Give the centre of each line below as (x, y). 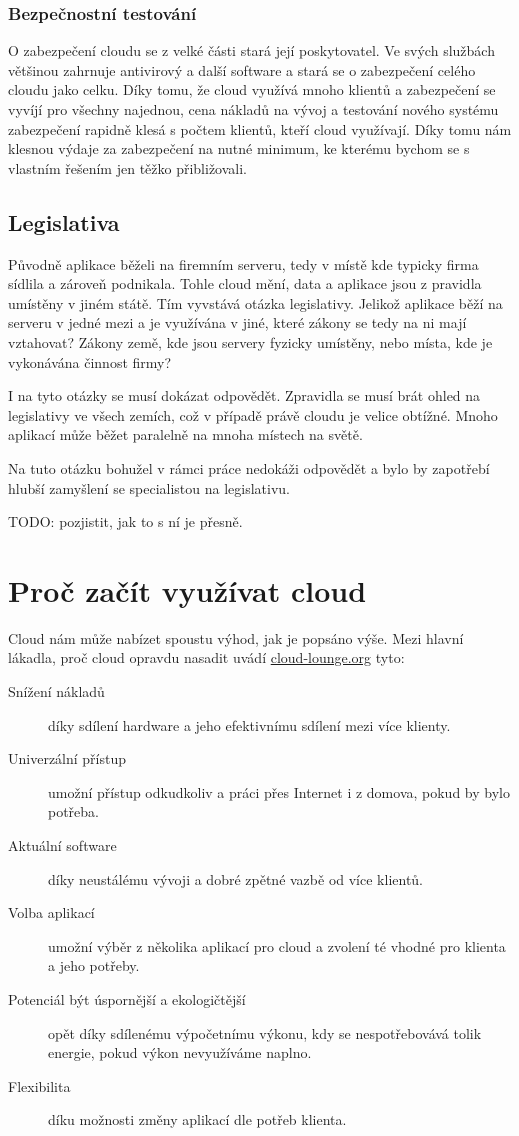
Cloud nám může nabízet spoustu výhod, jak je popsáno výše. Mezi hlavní (236, 637)
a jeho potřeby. (94, 965)
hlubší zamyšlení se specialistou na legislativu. (149, 487)
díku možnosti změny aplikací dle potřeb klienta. (197, 1119)
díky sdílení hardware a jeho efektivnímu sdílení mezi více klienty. (249, 724)
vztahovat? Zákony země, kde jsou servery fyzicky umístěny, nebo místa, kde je (250, 341)
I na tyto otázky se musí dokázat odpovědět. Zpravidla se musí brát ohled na (244, 395)
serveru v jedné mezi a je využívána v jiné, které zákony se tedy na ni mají (237, 322)
